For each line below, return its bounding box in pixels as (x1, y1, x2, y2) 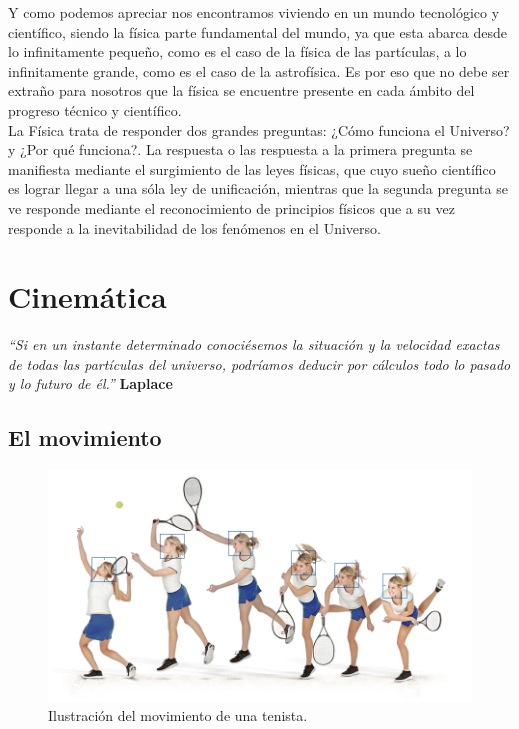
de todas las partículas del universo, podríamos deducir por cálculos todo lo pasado (8, 353, 511, 374)
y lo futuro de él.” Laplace (8, 373, 173, 394)
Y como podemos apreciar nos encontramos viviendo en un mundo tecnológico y (8, 2, 500, 22)
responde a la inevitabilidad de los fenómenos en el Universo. (8, 217, 381, 238)
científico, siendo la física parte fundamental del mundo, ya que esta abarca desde (8, 21, 507, 42)
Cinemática (8, 276, 167, 317)
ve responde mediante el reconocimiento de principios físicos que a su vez (8, 197, 455, 218)
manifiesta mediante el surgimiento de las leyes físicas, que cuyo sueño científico (8, 158, 496, 179)
